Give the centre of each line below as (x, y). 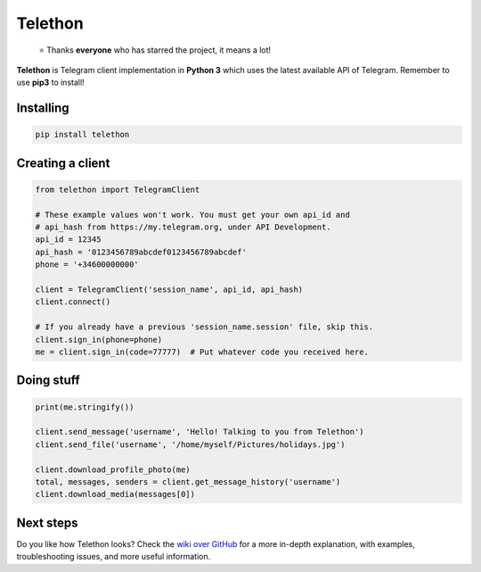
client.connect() (73, 302)
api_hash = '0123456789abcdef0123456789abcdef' (141, 252)
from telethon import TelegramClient (118, 189)
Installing (43, 108)
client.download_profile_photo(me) (113, 469)
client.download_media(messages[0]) (115, 494)
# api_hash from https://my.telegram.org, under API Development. (183, 227)
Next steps (47, 522)
